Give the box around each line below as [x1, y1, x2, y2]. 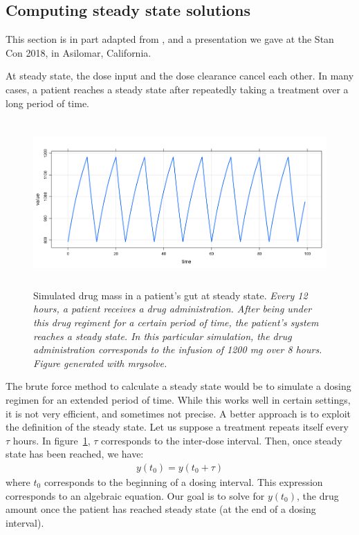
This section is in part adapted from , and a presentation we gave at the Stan [6, 32, 334, 46]
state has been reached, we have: [6, 447, 144, 461]
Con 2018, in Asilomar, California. [6, 45, 151, 59]
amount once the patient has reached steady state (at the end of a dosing [6, 502, 316, 516]
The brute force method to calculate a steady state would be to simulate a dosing [6, 379, 351, 393]
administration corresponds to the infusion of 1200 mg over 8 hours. [33, 342, 322, 357]
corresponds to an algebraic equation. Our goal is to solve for [6, 488, 265, 503]
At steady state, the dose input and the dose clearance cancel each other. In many [6, 68, 354, 83]
